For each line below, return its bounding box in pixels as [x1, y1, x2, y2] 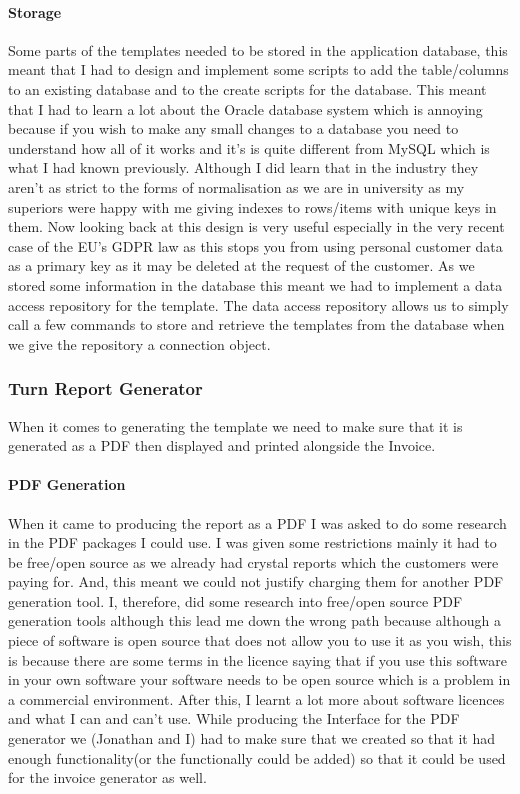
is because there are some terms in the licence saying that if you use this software [8, 649, 507, 670]
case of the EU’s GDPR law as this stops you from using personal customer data [8, 235, 503, 256]
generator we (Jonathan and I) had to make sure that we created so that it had [8, 728, 495, 749]
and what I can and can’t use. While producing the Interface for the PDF [8, 708, 460, 729]
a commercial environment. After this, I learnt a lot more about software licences [8, 688, 505, 709]
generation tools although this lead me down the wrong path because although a [8, 610, 502, 631]
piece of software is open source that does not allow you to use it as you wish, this [8, 630, 512, 651]
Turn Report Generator [8, 376, 203, 401]
